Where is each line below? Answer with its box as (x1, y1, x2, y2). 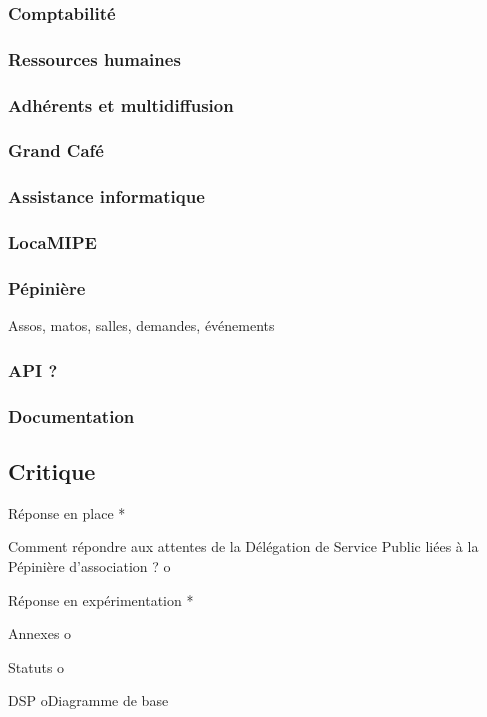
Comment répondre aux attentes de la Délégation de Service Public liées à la (8, 536, 479, 557)
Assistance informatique (8, 184, 205, 209)
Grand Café (8, 138, 104, 163)
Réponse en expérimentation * (8, 589, 194, 610)
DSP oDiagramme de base (8, 690, 169, 711)
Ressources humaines (8, 46, 181, 71)
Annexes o (8, 623, 72, 644)
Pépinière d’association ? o (8, 555, 171, 576)
